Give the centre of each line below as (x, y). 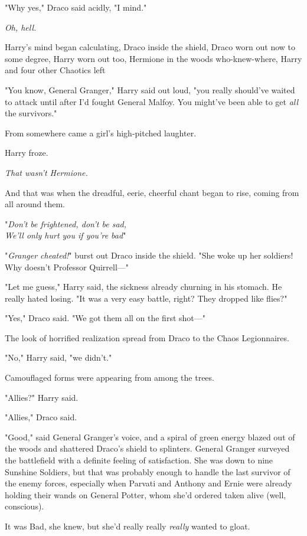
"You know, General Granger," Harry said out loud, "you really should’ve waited (150, 89)
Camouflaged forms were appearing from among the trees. (110, 378)
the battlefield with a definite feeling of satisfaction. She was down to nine (139, 460)
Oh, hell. (21, 27)
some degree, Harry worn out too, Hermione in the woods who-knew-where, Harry (153, 58)
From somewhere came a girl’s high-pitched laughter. (101, 133)
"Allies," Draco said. (41, 417)
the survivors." (31, 113)
